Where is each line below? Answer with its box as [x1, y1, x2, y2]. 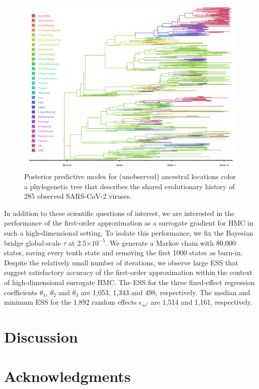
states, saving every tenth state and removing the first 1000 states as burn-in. [4, 247, 243, 258]
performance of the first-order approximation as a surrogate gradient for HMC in [4, 217, 253, 228]
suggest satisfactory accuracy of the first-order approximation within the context [4, 267, 252, 277]
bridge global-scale [4, 237, 61, 248]
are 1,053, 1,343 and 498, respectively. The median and [80, 287, 250, 297]
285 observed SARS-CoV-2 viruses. [24, 191, 132, 201]
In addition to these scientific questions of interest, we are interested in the [4, 207, 235, 218]
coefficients [4, 287, 38, 297]
